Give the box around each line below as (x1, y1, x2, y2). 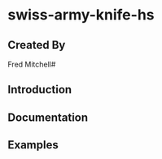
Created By (7, 38, 66, 52)
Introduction (7, 83, 72, 97)
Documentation (7, 110, 89, 124)
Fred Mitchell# (7, 59, 56, 69)
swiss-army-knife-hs (7, 6, 155, 24)
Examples (7, 138, 59, 152)
